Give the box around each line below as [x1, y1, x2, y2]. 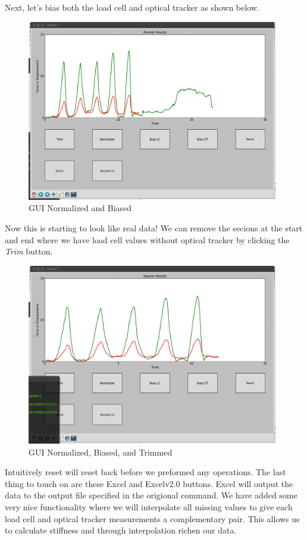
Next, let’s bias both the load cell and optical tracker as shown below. [5, 1, 259, 13]
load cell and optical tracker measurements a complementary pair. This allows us [5, 512, 300, 525]
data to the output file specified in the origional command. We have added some [5, 489, 297, 501]
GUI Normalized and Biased [29, 202, 132, 214]
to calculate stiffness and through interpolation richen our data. [5, 524, 237, 536]
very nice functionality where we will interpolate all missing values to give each [5, 500, 293, 513]
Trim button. [5, 245, 53, 258]
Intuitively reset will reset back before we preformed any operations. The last [5, 466, 286, 478]
